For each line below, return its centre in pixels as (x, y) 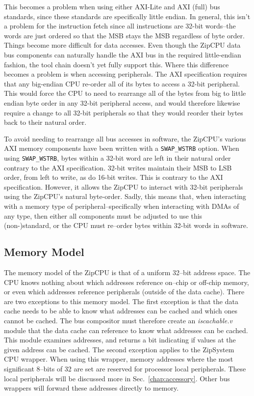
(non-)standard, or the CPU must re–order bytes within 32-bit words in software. (126, 225)
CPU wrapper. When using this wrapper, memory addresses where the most (119, 359)
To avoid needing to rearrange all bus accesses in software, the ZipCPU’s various (125, 138)
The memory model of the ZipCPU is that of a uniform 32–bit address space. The (127, 272)
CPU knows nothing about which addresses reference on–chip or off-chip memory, (127, 282)
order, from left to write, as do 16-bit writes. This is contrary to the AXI (114, 177)
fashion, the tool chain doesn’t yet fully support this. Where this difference (116, 64)
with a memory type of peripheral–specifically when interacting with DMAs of (122, 206)
